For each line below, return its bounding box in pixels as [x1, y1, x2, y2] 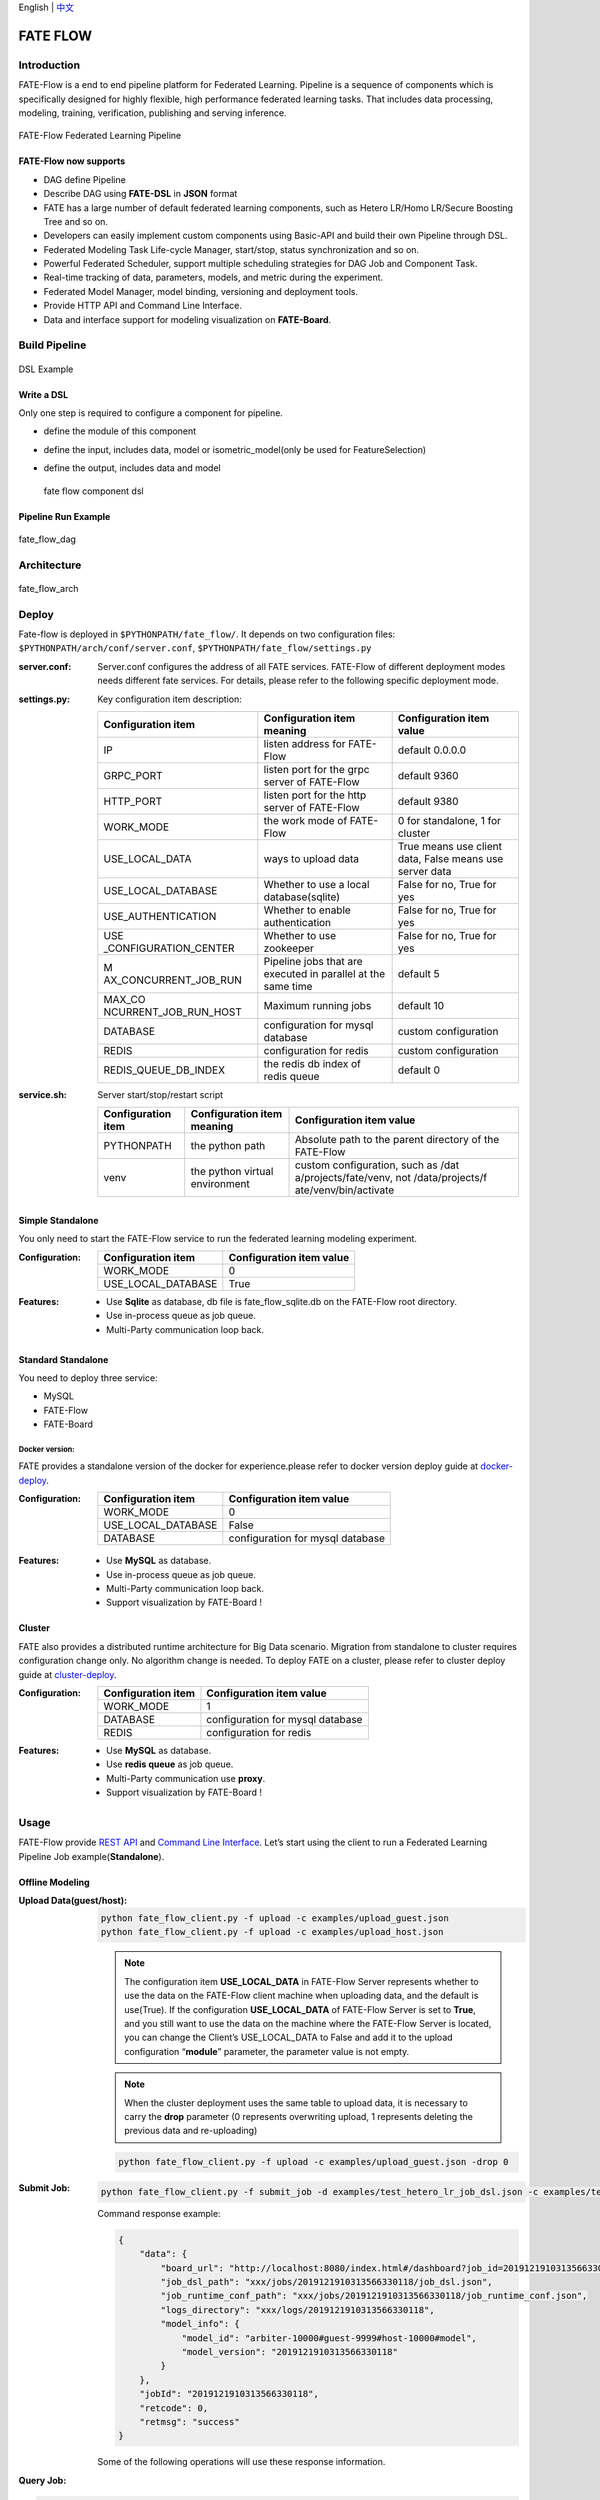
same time [263, 979, 313, 993]
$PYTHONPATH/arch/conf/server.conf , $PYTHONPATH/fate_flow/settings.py [18, 642, 372, 654]
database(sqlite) [263, 890, 340, 904]
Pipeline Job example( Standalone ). [18, 1850, 165, 1862]
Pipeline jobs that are [263, 954, 364, 968]
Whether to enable [263, 903, 352, 917]
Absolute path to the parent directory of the [295, 1133, 500, 1147]
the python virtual [190, 1165, 274, 1179]
